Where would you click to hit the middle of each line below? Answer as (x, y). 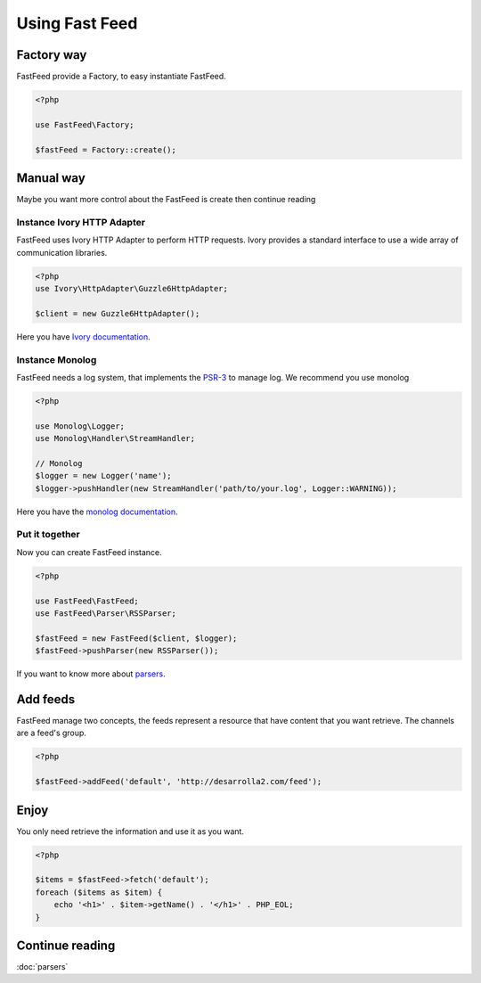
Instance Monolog (57, 359)
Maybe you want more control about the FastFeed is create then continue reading (166, 200)
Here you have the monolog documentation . (97, 512)
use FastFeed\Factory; (85, 124)
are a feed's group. (51, 733)
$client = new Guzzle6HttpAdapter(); (118, 313)
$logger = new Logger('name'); (104, 476)
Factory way (52, 55)
